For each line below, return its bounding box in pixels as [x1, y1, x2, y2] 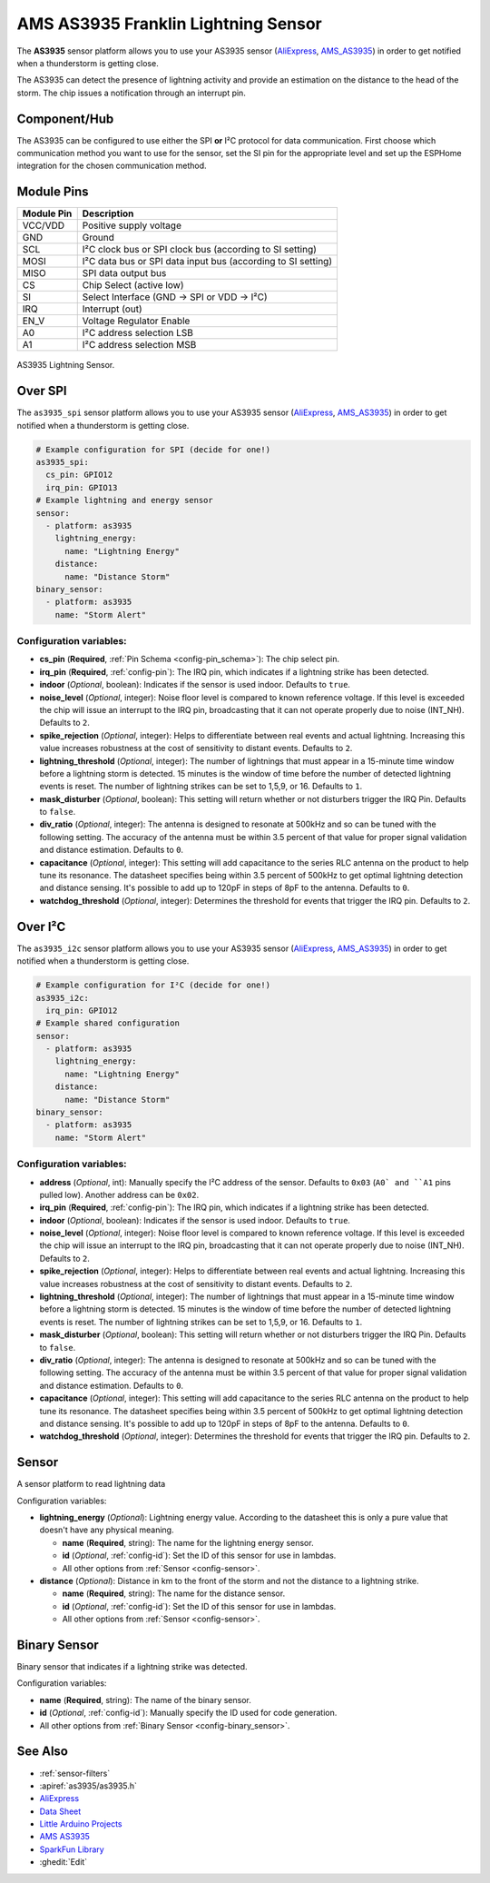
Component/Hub [16, 111, 114, 126]
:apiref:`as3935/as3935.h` [39, 1780, 138, 1791]
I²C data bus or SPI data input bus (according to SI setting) [82, 255, 333, 268]
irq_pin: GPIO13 [45, 482, 118, 492]
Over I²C [16, 918, 66, 935]
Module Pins [16, 184, 90, 200]
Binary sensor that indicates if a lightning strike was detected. [16, 1661, 249, 1672]
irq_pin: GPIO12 [45, 1005, 118, 1016]
